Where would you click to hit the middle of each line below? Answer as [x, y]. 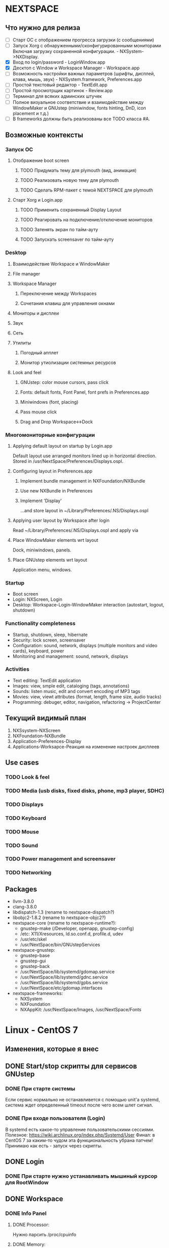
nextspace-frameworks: [38, 993]
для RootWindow [27, 1183]
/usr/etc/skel [33, 939]
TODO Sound [22, 845]
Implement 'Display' [41, 501]
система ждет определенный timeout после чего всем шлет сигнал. [79, 1105]
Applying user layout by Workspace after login [61, 520]
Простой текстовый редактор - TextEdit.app [60, 85]
